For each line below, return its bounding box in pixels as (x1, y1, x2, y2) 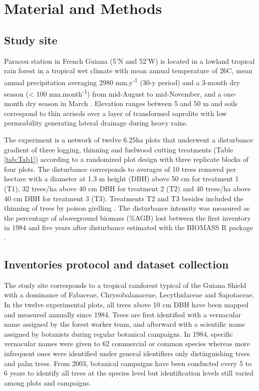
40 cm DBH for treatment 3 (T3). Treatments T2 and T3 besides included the (4, 193, 244, 203)
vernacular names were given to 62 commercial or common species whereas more (4, 338, 250, 349)
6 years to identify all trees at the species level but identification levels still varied (4, 368, 254, 378)
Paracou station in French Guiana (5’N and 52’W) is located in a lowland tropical (4, 55, 255, 66)
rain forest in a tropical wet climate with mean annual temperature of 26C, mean (4, 65, 253, 76)
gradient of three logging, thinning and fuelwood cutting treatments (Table (4, 144, 234, 154)
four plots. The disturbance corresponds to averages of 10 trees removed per (4, 163, 237, 174)
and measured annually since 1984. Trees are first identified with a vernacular (4, 309, 241, 319)
